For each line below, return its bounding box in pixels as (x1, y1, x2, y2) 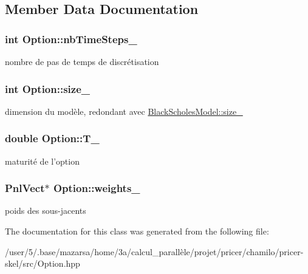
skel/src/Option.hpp (5, 257, 80, 270)
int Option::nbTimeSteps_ (5, 31, 137, 46)
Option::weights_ (53, 180, 140, 196)
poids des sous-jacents (5, 204, 86, 217)
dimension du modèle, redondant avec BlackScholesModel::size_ (5, 104, 243, 117)
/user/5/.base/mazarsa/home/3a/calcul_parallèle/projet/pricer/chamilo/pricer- (5, 245, 304, 258)
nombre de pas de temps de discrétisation (5, 55, 159, 67)
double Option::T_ (5, 131, 100, 146)
